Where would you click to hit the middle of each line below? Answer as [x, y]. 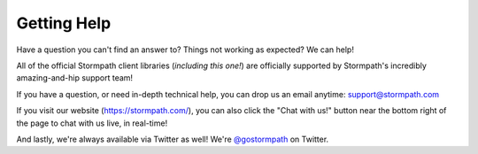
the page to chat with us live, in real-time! [92, 123]
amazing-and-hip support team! [74, 78]
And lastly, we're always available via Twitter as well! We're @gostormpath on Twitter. [173, 139]
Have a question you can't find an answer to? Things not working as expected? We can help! [185, 50]
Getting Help [64, 23]
